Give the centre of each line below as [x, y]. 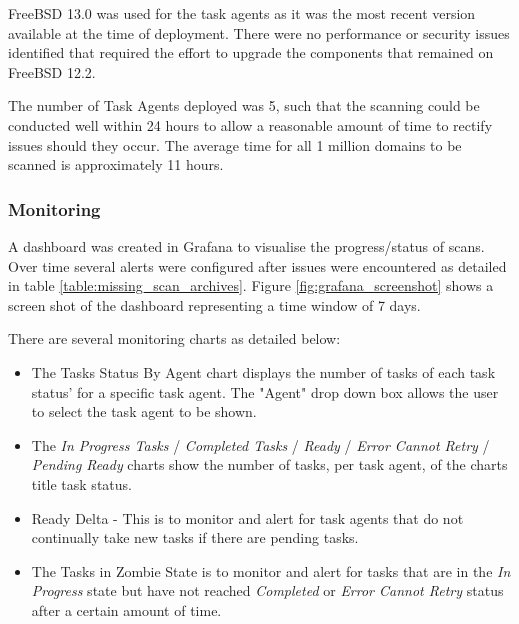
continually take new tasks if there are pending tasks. [195, 537]
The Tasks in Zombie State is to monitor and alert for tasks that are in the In [271, 570]
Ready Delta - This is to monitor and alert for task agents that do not [247, 517]
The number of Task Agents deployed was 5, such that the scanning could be [244, 105]
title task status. [81, 483]
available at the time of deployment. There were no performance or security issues [259, 32]
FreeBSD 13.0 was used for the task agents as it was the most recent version [242, 13]
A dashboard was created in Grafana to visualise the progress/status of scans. [246, 245]
